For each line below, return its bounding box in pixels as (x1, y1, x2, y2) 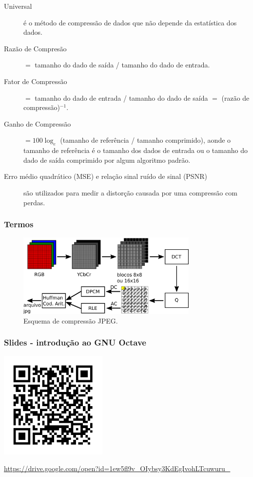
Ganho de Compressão (4, 118, 71, 129)
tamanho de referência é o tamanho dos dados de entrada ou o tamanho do (23, 145, 248, 155)
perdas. (23, 197, 45, 207)
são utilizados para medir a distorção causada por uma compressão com (23, 187, 237, 197)
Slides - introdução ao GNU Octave (4, 336, 146, 348)
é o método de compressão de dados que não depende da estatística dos (23, 17, 237, 27)
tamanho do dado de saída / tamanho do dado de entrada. (35, 60, 210, 70)
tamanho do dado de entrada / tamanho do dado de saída (35, 92, 208, 103)
